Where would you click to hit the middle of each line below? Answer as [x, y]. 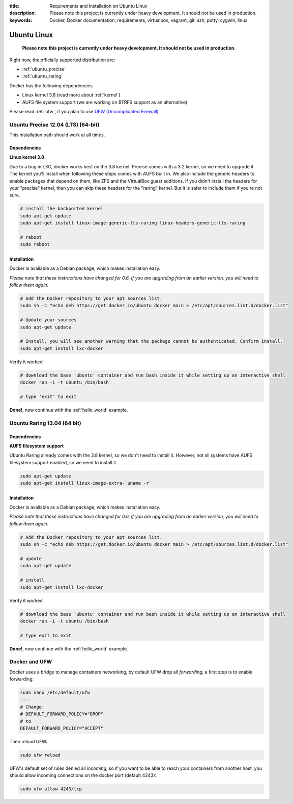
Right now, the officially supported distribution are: [62, 60]
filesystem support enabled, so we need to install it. [63, 462]
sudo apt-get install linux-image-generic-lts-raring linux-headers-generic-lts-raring [133, 223]
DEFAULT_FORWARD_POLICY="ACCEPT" [62, 728]
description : [23, 13]
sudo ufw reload [40, 755]
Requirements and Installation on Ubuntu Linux [98, 6]
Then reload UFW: [28, 742]
